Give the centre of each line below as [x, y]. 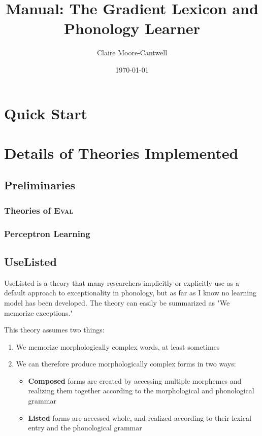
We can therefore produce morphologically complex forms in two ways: [126, 364]
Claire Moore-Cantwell [132, 53]
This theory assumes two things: [54, 330]
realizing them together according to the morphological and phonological [141, 391]
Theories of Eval [39, 210]
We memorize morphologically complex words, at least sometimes [118, 346]
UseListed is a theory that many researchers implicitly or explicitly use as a [122, 282]
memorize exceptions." [39, 312]
